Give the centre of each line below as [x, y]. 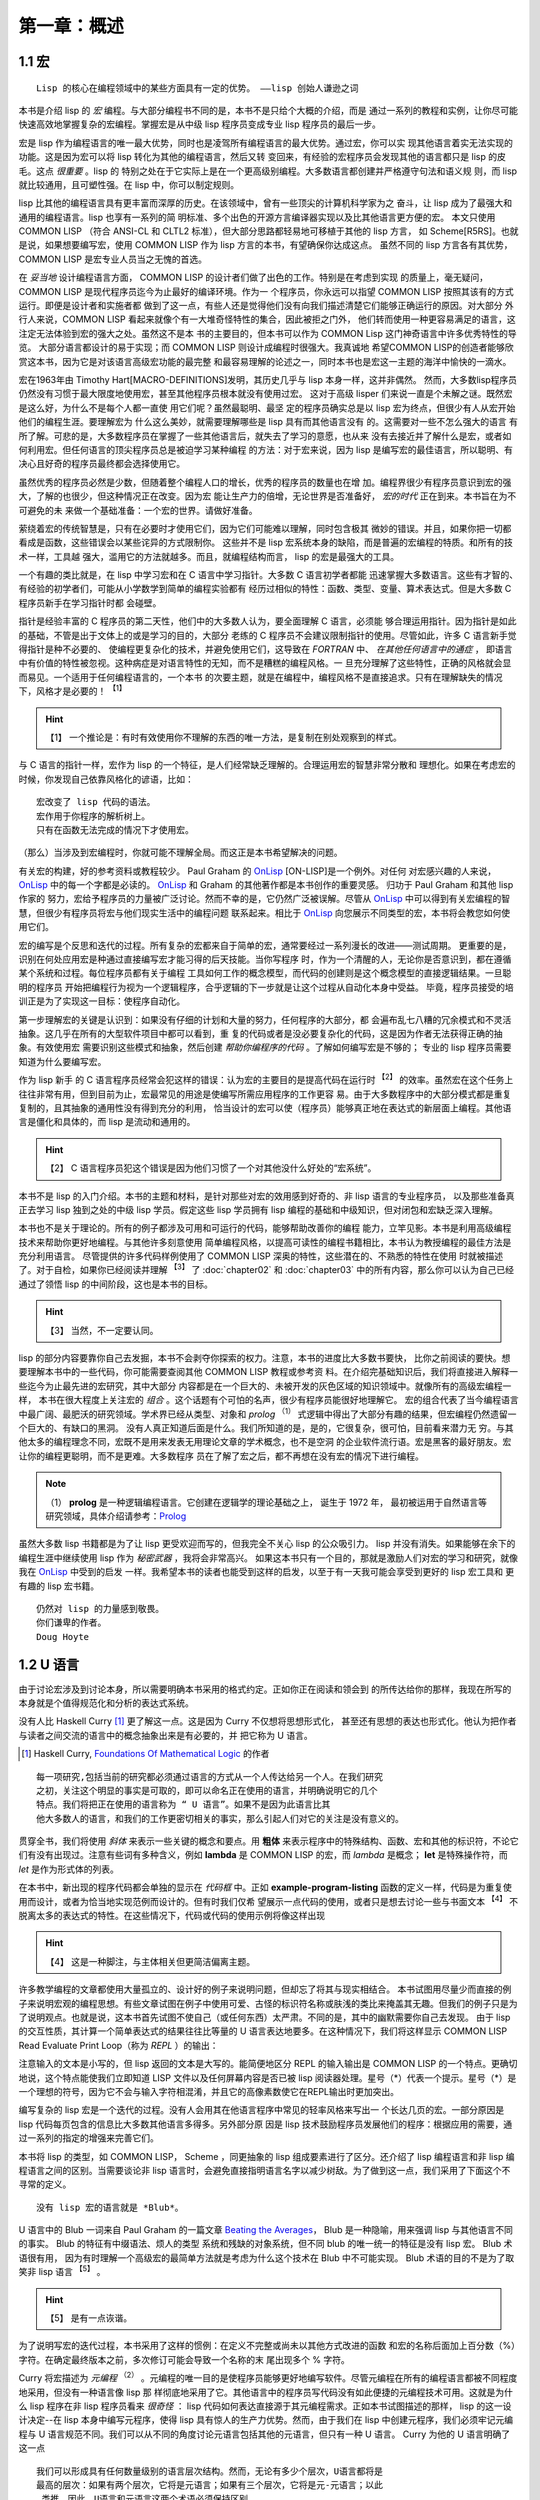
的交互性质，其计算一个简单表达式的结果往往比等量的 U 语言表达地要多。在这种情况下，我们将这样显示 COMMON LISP [263, 2031]
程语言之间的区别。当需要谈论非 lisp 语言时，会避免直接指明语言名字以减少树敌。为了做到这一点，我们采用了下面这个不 [264, 2170]
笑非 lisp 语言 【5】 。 [62, 2271]
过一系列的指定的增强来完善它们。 [88, 2138]
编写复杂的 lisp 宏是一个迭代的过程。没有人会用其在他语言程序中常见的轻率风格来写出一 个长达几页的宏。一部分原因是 [261, 2110]
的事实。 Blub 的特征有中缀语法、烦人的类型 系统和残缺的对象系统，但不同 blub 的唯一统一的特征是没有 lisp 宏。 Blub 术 [265, 2244]
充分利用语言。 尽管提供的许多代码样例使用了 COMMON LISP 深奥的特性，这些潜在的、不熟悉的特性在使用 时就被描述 [261, 1256]
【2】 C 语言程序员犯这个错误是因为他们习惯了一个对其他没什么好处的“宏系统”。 [211, 1168]
